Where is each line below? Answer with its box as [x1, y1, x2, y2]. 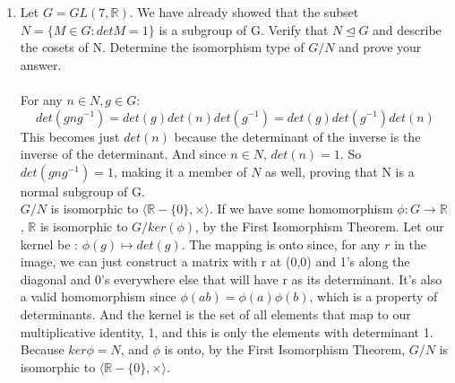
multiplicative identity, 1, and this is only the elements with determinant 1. [20, 322, 434, 341]
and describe [373, 20, 442, 39]
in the [394, 234, 426, 253]
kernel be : [20, 234, 79, 253]
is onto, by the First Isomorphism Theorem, [164, 340, 406, 359]
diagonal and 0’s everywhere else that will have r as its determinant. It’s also [20, 269, 442, 288]
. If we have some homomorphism [209, 199, 393, 218]
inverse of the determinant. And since [20, 144, 227, 163]
